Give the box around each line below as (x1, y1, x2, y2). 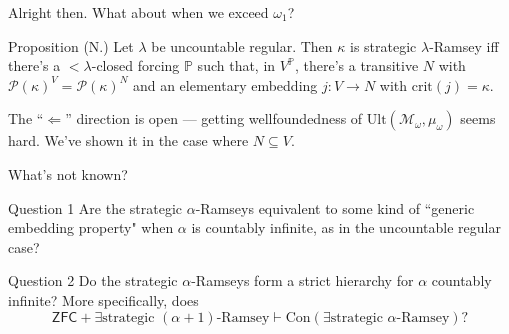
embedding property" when (8, 217, 174, 238)
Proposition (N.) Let (8, 35, 134, 56)
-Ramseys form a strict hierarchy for (191, 270, 414, 291)
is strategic (350, 35, 417, 56)
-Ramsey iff (429, 35, 499, 56)
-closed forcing (91, 55, 180, 76)
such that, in (197, 55, 276, 76)
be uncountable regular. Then (151, 35, 333, 56)
